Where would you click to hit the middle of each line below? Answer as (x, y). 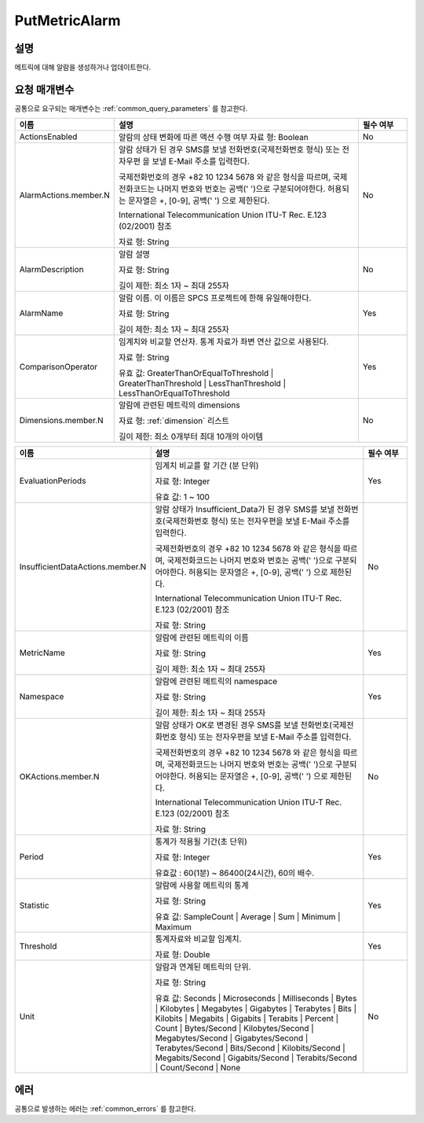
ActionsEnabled (48, 137)
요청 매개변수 (44, 89)
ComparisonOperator (58, 367)
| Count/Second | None (198, 1068)
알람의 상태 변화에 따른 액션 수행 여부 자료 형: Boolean (214, 138)
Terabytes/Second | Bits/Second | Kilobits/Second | (250, 1048)
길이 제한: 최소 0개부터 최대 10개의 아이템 (190, 436)
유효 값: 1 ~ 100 (182, 497)
